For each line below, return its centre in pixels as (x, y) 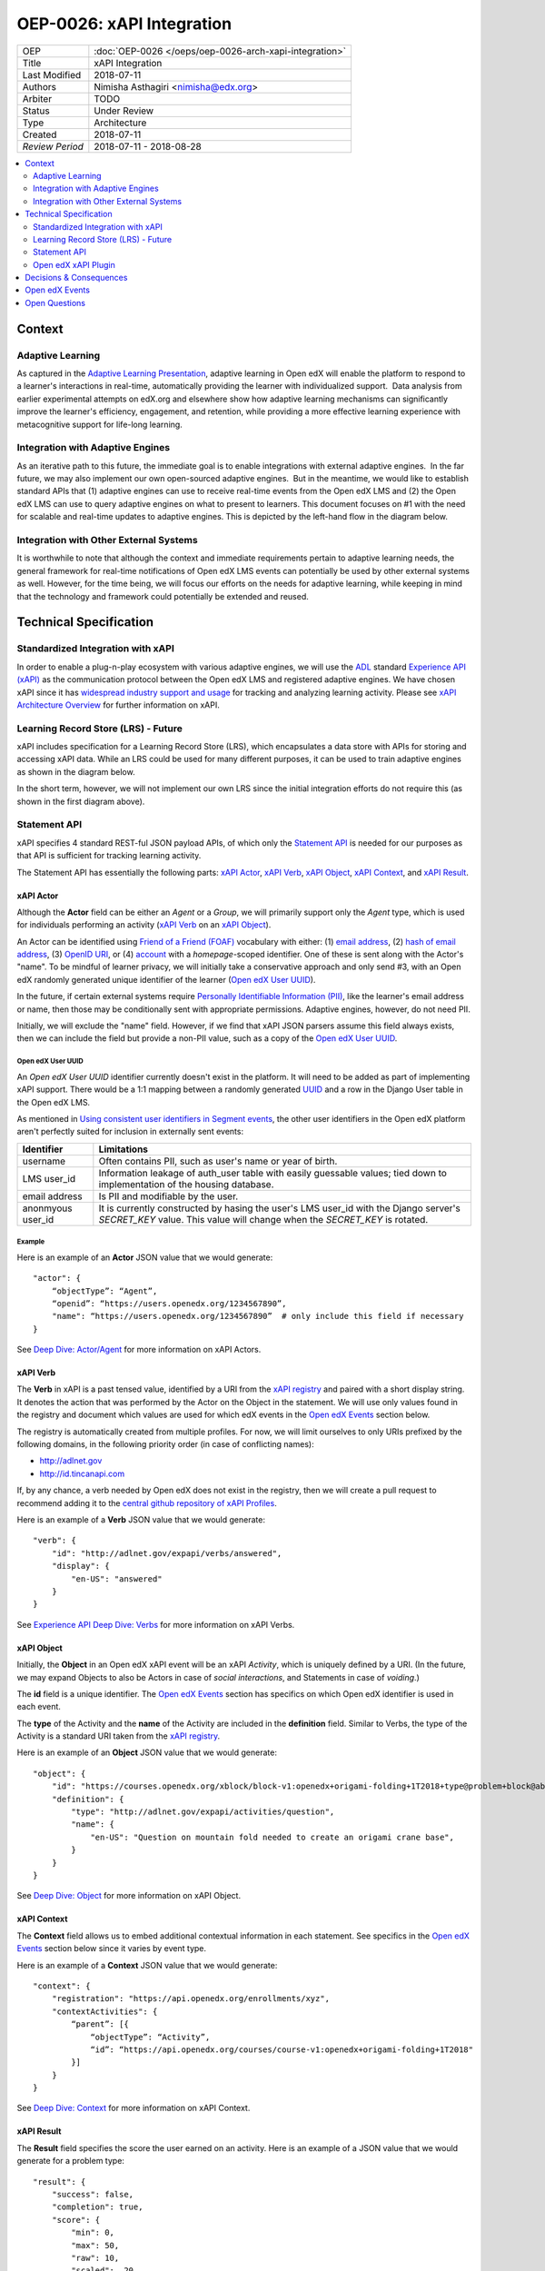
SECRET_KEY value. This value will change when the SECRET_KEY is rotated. (263, 1219)
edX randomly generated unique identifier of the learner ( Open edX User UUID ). (166, 979)
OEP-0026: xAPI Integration (124, 24)
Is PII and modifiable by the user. (168, 1196)
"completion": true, (97, 2207)
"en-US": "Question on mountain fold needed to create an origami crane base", (272, 1837)
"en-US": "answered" (117, 1579)
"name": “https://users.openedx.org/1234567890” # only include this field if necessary (258, 1316)
